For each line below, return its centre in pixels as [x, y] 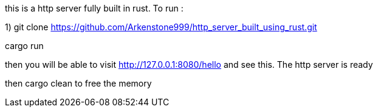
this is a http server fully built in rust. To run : [94, 8]
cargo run [24, 46]
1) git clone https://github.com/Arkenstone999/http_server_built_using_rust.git [161, 27]
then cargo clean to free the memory [78, 83]
